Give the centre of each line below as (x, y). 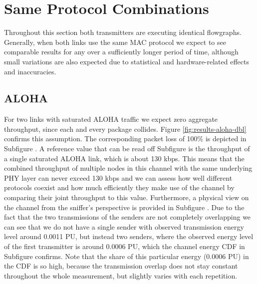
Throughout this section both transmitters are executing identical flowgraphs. (123, 32)
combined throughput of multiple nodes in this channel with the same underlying (128, 168)
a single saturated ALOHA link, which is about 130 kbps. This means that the (124, 158)
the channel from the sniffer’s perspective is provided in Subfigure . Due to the (124, 207)
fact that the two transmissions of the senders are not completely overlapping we (128, 217)
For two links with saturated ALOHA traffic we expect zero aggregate (111, 119)
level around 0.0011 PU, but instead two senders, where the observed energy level (129, 236)
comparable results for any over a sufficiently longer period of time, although (121, 52)
